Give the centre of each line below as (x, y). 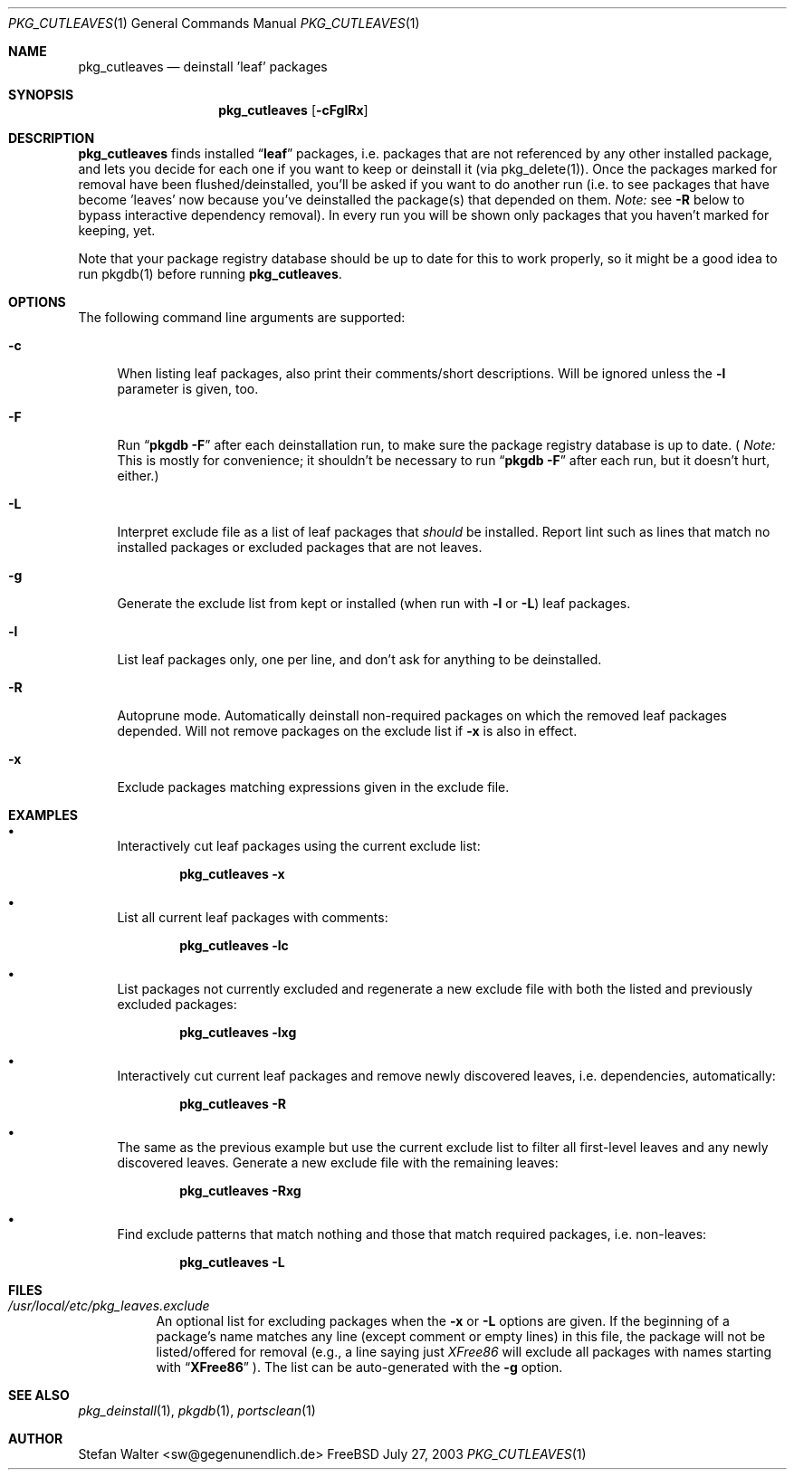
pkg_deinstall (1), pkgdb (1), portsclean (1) (197, 1410)
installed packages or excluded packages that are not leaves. (300, 547)
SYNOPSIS (41, 95)
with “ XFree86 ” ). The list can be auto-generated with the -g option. (359, 1367)
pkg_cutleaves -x (232, 874)
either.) (138, 476)
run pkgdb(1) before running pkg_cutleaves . (210, 274)
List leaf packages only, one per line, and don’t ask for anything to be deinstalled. (359, 659)
